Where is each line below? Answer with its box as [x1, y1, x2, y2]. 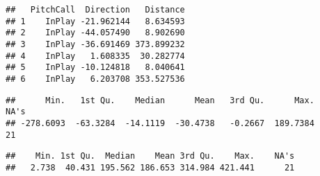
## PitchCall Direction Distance [6, 5, 185, 15]
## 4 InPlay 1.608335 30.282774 [6, 51, 185, 61]
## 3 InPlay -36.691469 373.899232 [6, 39, 185, 49]
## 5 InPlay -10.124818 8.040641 [6, 62, 185, 73]
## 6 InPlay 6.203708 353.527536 [6, 73, 185, 84]
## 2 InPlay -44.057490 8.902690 [6, 28, 185, 38]
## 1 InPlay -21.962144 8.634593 [6, 16, 185, 26]
